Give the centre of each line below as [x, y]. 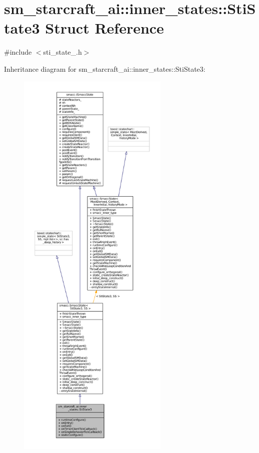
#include [18, 52]
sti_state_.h [62, 52]
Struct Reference [104, 28]
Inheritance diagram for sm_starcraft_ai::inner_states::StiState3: [105, 68]
